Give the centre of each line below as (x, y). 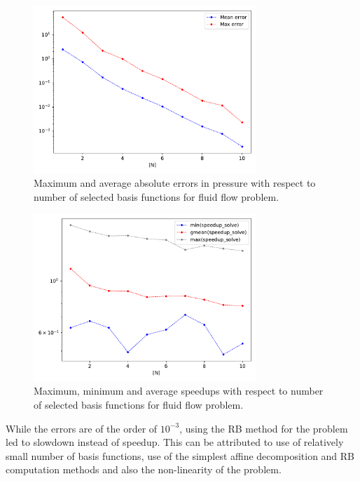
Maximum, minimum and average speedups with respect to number (179, 391)
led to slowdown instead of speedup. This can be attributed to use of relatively (175, 442)
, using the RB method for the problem (264, 428)
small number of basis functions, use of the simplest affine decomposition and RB (180, 455)
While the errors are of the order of (82, 428)
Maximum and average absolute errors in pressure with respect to (175, 183)
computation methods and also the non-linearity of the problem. (144, 469)
